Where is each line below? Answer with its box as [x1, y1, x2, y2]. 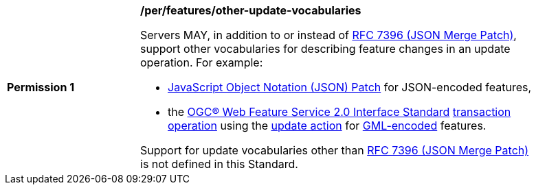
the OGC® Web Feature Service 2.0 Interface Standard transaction [168, 105, 511, 119]
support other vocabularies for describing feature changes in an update [140, 42, 511, 56]
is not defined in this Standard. [140, 157, 298, 171]
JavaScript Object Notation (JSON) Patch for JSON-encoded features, [168, 80, 532, 94]
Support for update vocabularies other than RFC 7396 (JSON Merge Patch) [140, 143, 529, 157]
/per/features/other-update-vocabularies [140, 3, 361, 17]
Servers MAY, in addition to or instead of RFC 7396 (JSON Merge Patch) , [140, 28, 517, 42]
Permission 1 [7, 80, 75, 94]
